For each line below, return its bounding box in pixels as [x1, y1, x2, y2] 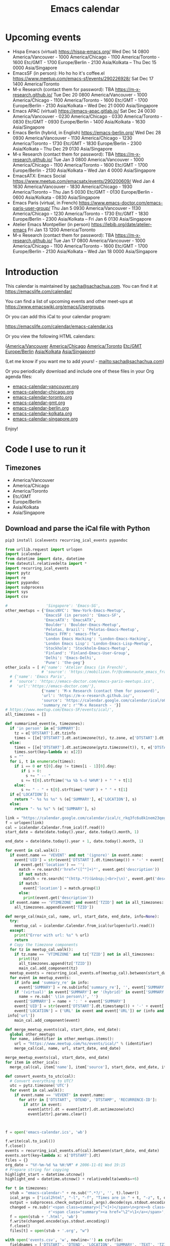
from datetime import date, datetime [5, 556, 85, 562]
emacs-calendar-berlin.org [12, 405, 69, 411]
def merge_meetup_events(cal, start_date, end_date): [5, 1027, 121, 1032]
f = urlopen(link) [5, 820, 44, 825]
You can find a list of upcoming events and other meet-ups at [5, 298, 133, 304]
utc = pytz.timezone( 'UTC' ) [10, 1083, 69, 1088]
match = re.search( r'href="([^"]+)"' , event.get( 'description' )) [18, 867, 159, 872]
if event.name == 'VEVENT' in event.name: [14, 1092, 105, 1098]
